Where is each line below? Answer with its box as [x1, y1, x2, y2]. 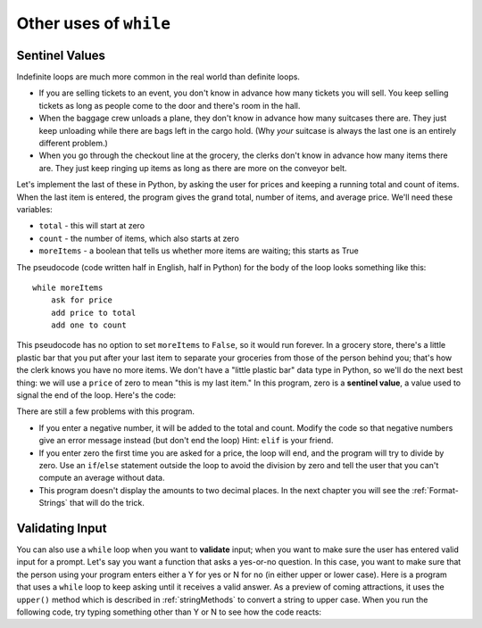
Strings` [38, 498, 69, 508]
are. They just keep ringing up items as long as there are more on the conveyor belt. [38, 162, 347, 173]
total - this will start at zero [38, 220, 145, 231]
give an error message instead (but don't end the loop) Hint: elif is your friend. [38, 435, 334, 446]
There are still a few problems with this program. [16, 406, 195, 417]
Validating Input [16, 520, 107, 535]
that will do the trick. [70, 498, 145, 508]
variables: [16, 203, 53, 214]
